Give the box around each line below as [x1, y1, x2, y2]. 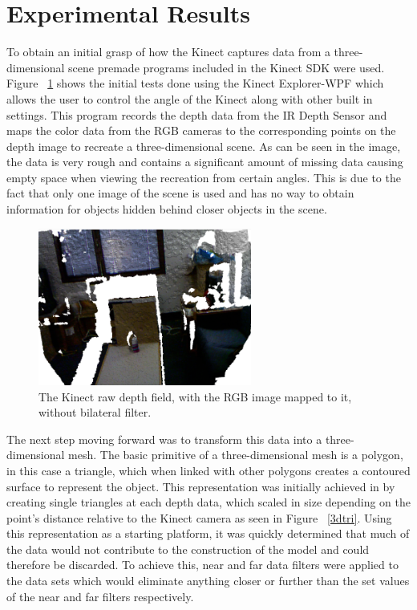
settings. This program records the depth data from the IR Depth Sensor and [6, 106, 387, 123]
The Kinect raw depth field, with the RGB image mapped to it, [38, 388, 352, 405]
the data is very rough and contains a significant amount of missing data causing [6, 153, 403, 170]
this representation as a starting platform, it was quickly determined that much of [6, 525, 410, 542]
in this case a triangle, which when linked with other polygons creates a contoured [6, 462, 411, 478]
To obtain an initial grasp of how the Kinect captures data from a [6, 43, 330, 60]
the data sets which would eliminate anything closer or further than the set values [6, 572, 410, 589]
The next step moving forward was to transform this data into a [6, 430, 322, 447]
